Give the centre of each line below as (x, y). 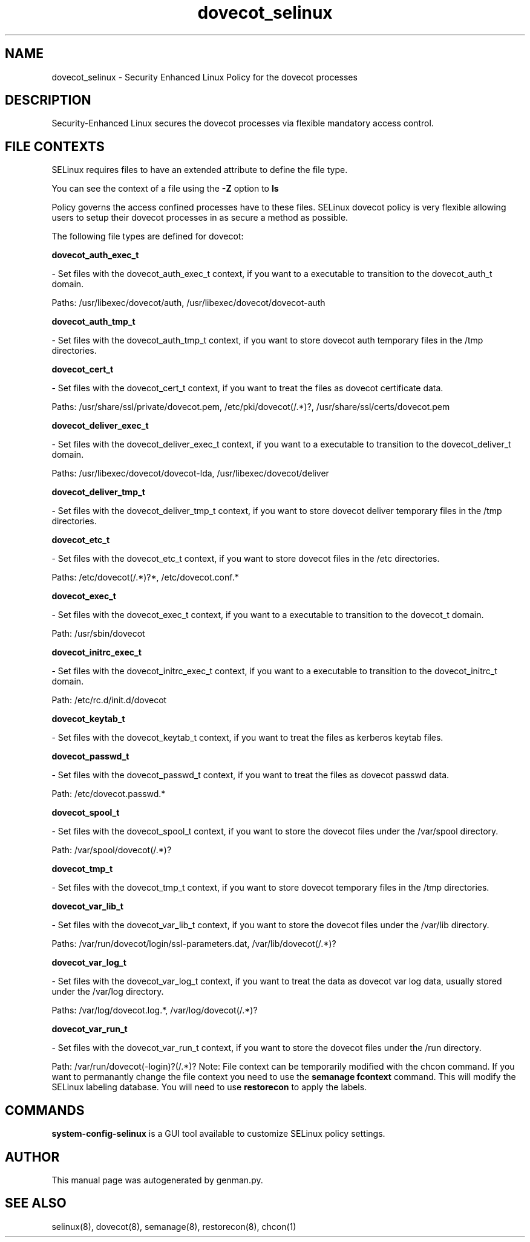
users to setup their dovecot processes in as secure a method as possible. (200, 218)
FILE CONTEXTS (55, 146)
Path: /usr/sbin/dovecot (98, 634)
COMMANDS (45, 1110)
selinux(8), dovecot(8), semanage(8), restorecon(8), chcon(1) (174, 1226)
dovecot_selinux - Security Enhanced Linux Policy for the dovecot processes (204, 77)
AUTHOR (32, 1157)
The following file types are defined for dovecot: (148, 236)
